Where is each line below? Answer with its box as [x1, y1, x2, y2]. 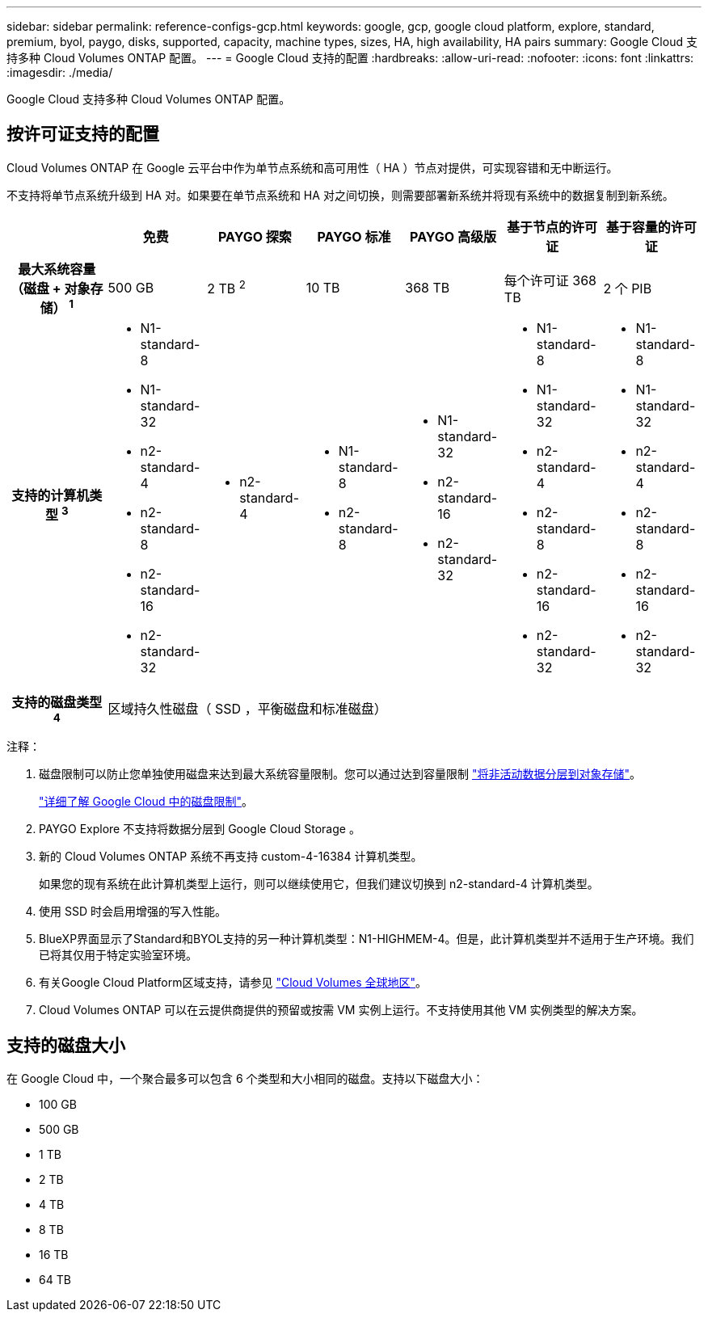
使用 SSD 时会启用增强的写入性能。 [39, 904, 226, 919]
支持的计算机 [11, 487, 90, 503]
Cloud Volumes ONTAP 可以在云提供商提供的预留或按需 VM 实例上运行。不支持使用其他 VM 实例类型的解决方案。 [39, 1003, 643, 1017]
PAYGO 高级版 [410, 228, 496, 245]
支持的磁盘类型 [11, 694, 103, 711]
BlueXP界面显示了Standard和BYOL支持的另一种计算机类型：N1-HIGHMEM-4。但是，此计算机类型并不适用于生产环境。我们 [39, 932, 694, 946]
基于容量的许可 [605, 218, 697, 235]
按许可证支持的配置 [6, 124, 159, 145]
